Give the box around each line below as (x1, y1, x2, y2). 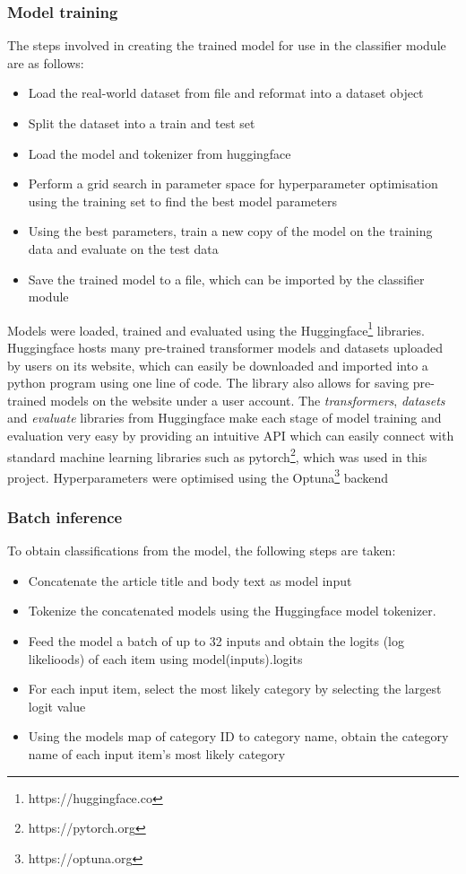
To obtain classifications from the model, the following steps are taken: (7, 541, 396, 560)
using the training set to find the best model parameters (28, 191, 337, 210)
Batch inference (7, 505, 123, 528)
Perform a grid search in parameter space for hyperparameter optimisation (28, 174, 438, 193)
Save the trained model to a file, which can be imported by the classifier (28, 269, 425, 288)
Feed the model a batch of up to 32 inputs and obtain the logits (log (28, 632, 404, 651)
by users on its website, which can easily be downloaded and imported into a (7, 355, 428, 374)
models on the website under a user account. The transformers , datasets (50, 390, 445, 409)
